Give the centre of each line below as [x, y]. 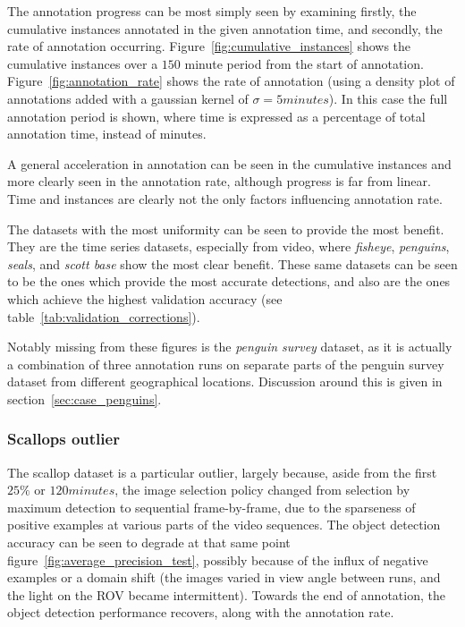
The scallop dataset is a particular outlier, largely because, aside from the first [222, 472]
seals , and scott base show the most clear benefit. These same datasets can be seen [232, 263]
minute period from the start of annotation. [304, 63]
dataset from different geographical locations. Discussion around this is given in [225, 381]
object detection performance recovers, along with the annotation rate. [201, 612]
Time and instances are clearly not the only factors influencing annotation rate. [225, 198]
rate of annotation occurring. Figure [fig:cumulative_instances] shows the [209, 46]
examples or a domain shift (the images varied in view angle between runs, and [224, 577]
